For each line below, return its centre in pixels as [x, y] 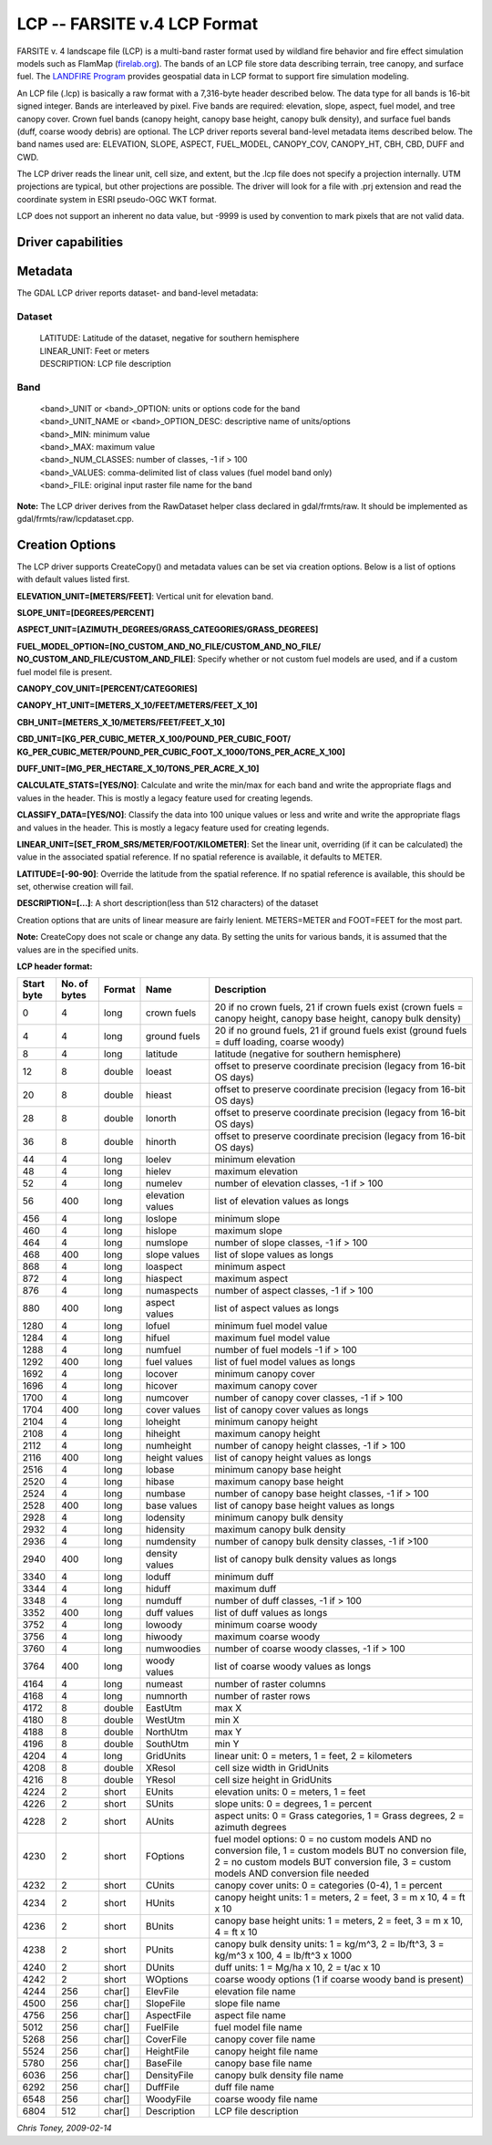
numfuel [163, 1350]
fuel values [169, 1362]
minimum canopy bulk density [279, 1517]
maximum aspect [251, 1279]
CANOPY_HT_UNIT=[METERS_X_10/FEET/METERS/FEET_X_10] [137, 705]
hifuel [158, 1338]
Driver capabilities [70, 242]
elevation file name [255, 1992]
